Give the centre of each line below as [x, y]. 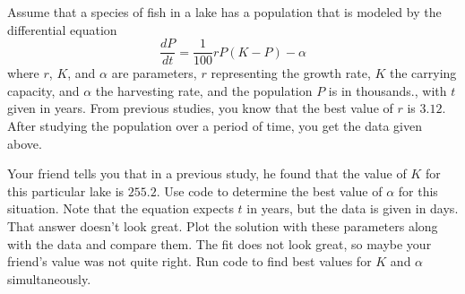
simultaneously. [49, 278]
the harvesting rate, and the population [204, 90]
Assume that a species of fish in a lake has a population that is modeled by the [224, 12]
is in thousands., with [387, 90]
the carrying [423, 73]
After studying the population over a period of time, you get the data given [215, 126]
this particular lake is [66, 190]
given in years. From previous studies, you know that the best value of [200, 108]
